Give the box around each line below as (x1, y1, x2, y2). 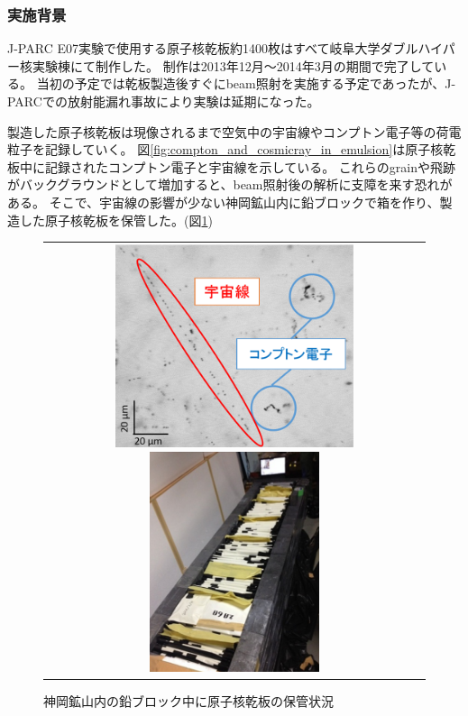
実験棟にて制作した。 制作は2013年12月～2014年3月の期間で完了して (32, 56, 435, 75)
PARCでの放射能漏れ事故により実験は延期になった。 (7, 92, 320, 110)
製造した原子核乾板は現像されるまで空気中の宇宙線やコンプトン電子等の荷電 (7, 122, 462, 141)
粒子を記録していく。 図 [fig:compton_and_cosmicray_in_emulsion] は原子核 (7, 140, 444, 159)
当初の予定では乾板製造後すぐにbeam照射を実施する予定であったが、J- (36, 74, 456, 93)
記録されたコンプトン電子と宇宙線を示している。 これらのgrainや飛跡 (44, 157, 455, 176)
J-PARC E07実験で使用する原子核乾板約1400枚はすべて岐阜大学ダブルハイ (7, 39, 443, 58)
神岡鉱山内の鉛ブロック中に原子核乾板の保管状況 (43, 692, 334, 711)
